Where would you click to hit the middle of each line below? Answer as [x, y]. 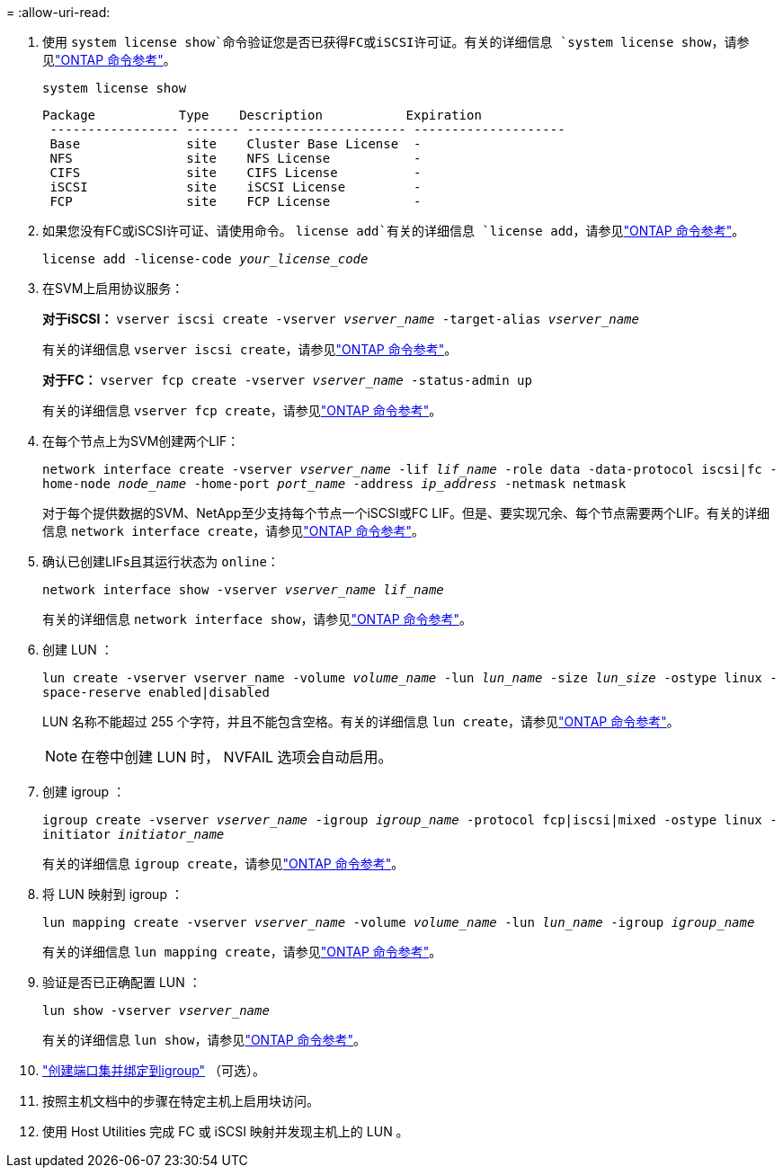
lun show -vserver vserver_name [156, 1010]
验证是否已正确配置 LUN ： [122, 982]
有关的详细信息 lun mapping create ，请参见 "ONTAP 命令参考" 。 [242, 952]
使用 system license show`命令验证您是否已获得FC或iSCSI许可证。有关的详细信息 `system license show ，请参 [396, 42]
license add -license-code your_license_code [205, 259]
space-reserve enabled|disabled [156, 692]
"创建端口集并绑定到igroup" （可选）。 [154, 1070]
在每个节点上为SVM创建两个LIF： [141, 441]
